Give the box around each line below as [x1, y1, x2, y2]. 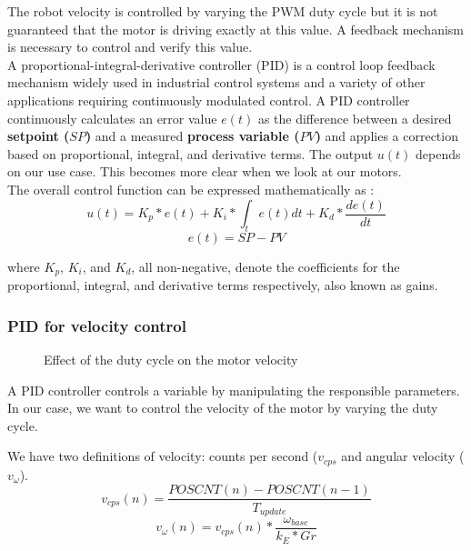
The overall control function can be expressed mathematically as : [7, 179, 375, 198]
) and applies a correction [315, 126, 458, 145]
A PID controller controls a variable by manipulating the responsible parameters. [7, 380, 460, 399]
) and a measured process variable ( [85, 126, 300, 145]
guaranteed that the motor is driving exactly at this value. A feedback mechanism [7, 19, 464, 38]
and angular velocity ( [341, 446, 465, 466]
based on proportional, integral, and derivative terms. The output [7, 144, 374, 163]
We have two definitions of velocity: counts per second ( [7, 446, 318, 466]
